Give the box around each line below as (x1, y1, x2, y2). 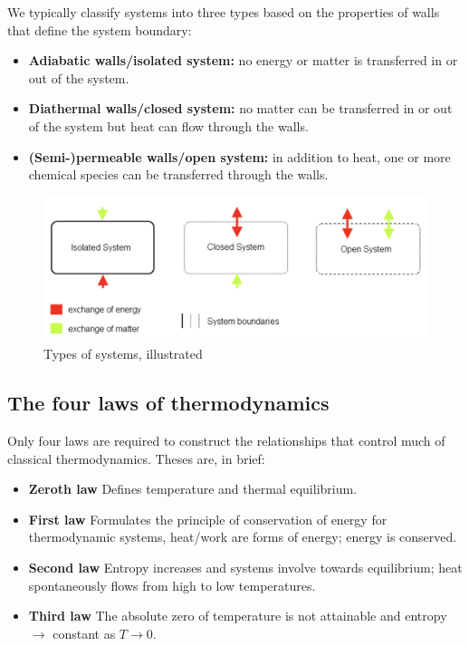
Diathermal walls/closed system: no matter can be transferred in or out (28, 99, 453, 118)
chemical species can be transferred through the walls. (28, 165, 329, 184)
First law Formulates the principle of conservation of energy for (28, 509, 388, 528)
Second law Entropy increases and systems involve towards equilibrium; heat (28, 557, 463, 576)
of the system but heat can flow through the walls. (28, 116, 309, 135)
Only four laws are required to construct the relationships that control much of (7, 430, 445, 449)
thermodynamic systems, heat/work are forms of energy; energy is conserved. (28, 527, 457, 546)
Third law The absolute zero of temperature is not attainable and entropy (28, 606, 447, 625)
